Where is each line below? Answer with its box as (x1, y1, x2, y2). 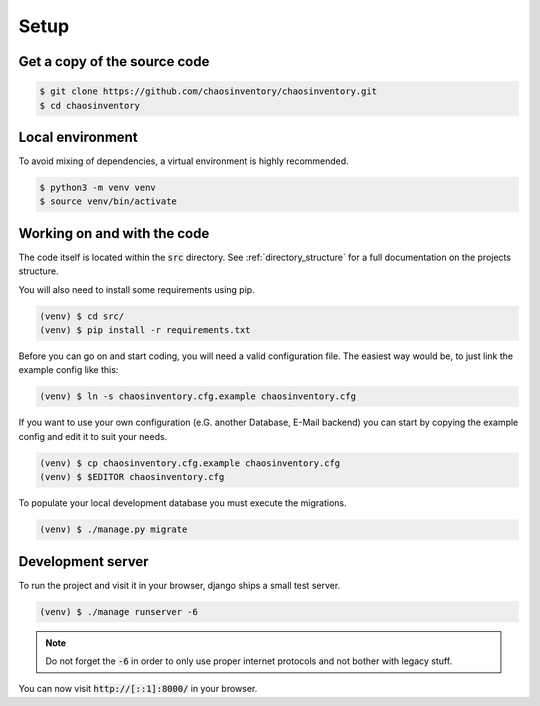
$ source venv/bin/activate (39, 196, 177, 207)
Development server (18, 553, 149, 570)
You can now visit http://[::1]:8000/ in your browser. (18, 683, 258, 695)
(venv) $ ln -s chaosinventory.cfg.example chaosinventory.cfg (39, 391, 357, 402)
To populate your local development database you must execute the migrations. (18, 497, 347, 509)
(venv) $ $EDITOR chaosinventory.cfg (39, 471, 225, 483)
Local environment (18, 128, 139, 145)
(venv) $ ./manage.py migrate (39, 524, 188, 535)
